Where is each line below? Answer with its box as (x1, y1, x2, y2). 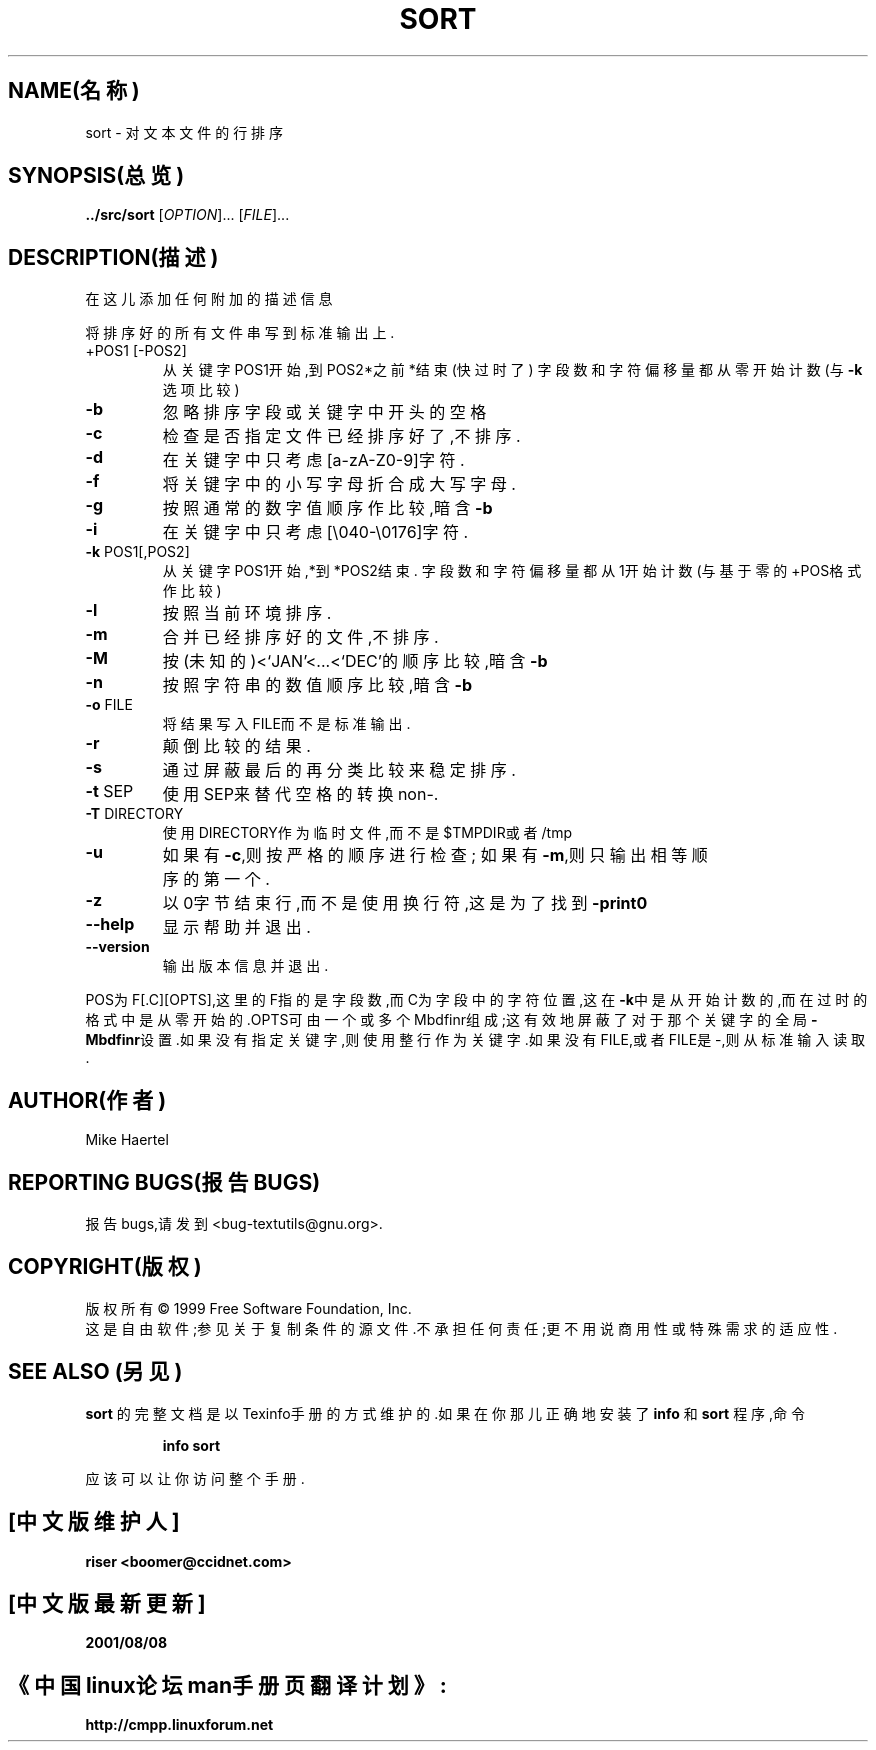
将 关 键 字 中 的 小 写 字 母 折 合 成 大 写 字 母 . (162, 474, 516, 495)
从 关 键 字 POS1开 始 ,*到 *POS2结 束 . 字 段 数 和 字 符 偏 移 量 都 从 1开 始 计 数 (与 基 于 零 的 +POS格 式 (162, 562, 862, 580)
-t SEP (85, 781, 134, 802)
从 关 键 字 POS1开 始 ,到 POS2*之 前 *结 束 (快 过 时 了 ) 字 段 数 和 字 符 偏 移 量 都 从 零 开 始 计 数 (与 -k (162, 361, 863, 379)
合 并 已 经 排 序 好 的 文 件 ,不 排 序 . (162, 627, 439, 648)
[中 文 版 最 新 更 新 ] (8, 1590, 206, 1616)
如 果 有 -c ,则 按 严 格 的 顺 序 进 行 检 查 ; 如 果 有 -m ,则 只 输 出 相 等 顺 (162, 845, 708, 866)
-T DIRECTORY (85, 805, 184, 823)
